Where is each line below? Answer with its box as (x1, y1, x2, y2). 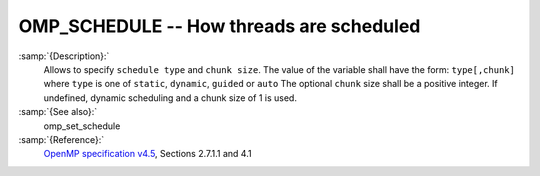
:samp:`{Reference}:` (18, 133, 105, 145)
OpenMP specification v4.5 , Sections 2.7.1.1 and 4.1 (43, 148, 252, 160)
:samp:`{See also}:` (18, 106, 98, 118)
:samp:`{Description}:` (18, 50, 110, 62)
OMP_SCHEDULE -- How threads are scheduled (18, 15, 421, 37)
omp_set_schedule (43, 120, 121, 132)
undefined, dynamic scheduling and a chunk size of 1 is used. (43, 91, 297, 104)
